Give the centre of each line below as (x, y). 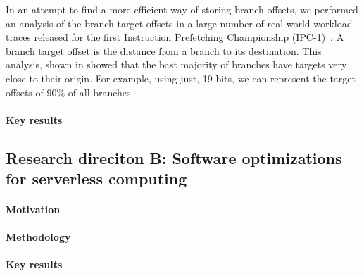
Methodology (38, 237)
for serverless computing (96, 178)
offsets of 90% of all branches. (70, 92)
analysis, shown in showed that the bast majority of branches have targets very (176, 64)
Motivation (33, 209)
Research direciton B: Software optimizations (174, 157)
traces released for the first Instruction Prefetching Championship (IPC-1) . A (175, 37)
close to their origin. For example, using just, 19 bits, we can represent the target (181, 78)
